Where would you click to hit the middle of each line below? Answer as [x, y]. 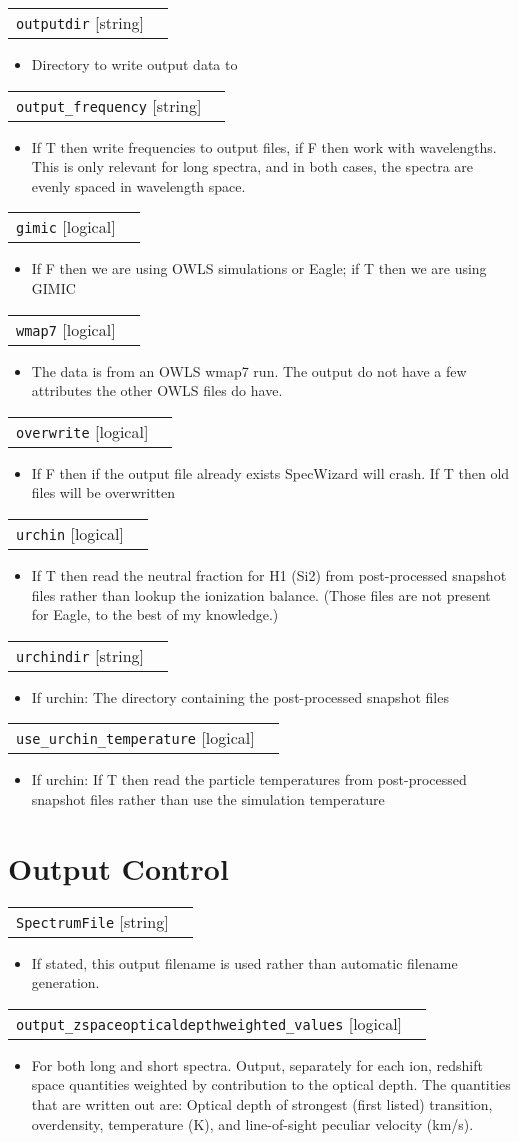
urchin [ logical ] [70, 533]
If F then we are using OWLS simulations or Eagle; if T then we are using [259, 268]
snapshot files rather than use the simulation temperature [208, 798]
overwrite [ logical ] [82, 431]
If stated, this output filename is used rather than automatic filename [244, 962]
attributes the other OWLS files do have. [157, 390]
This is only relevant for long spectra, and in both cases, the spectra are [252, 166]
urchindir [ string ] [80, 655]
